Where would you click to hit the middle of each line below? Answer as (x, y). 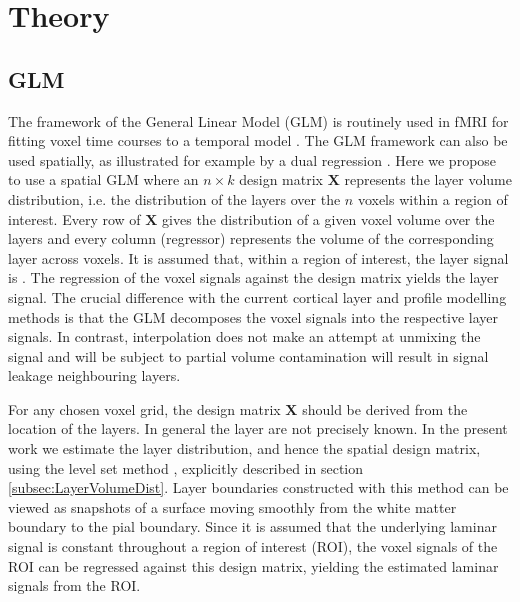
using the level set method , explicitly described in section (186, 467)
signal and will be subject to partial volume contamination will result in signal (248, 355)
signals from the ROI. (74, 585)
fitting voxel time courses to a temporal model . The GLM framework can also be (258, 140)
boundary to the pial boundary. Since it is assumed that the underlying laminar (252, 526)
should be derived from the (385, 408)
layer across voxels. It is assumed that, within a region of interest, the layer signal (258, 257)
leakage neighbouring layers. (94, 375)
